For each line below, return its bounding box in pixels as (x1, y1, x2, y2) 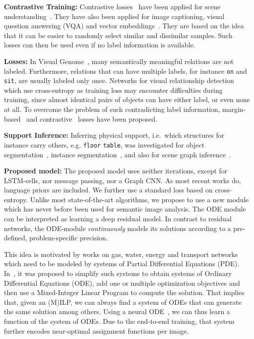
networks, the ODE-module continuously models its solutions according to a (4, 223, 231, 233)
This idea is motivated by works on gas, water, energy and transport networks (4, 249, 238, 259)
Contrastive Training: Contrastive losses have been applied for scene (4, 1, 221, 11)
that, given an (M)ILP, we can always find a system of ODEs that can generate (4, 297, 242, 307)
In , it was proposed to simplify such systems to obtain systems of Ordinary (4, 268, 232, 278)
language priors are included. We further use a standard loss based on (4, 185, 213, 195)
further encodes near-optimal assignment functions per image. (4, 325, 189, 336)
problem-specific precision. (29, 233, 108, 243)
